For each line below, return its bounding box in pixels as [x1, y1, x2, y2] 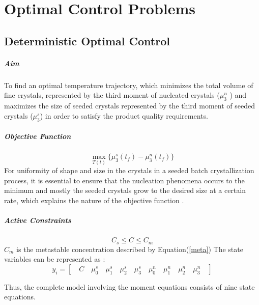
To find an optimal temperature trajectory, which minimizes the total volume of [4, 79, 253, 90]
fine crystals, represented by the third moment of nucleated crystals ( [4, 90, 220, 100]
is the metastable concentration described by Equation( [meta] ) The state [16, 243, 243, 254]
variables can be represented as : [4, 254, 105, 264]
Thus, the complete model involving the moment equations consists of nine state [4, 281, 255, 292]
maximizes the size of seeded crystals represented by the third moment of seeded [4, 100, 255, 111]
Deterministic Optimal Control [4, 33, 170, 48]
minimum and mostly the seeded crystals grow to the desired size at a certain [4, 185, 246, 196]
